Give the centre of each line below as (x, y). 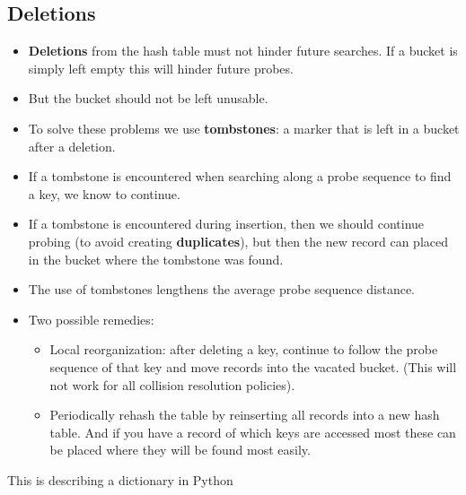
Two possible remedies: (91, 319)
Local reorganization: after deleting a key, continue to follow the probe (244, 349)
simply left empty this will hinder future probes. (161, 68)
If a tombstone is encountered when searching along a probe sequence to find (240, 176)
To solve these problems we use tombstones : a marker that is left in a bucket (244, 128)
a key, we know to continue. (104, 193)
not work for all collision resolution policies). (172, 384)
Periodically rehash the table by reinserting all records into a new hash (245, 415)
